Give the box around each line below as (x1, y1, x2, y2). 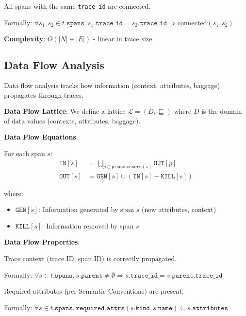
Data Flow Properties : (4, 237, 80, 247)
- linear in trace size (93, 34, 152, 44)
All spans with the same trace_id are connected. (4, 1, 151, 11)
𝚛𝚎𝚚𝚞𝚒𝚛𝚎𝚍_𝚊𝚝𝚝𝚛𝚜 (76, 304, 125, 312)
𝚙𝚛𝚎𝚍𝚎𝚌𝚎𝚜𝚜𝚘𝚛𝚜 (112, 164, 142, 170)
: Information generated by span (38, 204, 134, 214)
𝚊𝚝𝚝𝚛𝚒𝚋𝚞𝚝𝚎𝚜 (192, 304, 228, 312)
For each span (4, 148, 45, 158)
